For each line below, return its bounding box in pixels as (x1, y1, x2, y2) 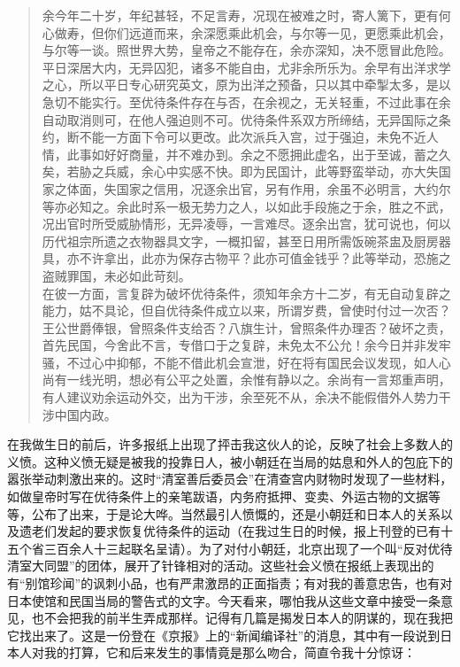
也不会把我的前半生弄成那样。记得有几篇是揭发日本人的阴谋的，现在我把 (31, 609, 453, 627)
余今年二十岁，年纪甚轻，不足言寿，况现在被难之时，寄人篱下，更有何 (42, 6, 451, 24)
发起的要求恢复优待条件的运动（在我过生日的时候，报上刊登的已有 (56, 522, 441, 540)
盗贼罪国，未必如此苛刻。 (42, 266, 191, 284)
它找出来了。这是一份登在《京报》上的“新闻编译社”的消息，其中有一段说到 (7, 625, 441, 644)
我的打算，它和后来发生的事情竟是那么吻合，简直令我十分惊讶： (43, 643, 416, 662)
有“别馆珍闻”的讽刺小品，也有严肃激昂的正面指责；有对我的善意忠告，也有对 (7, 574, 453, 592)
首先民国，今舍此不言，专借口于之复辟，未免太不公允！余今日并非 (42, 336, 426, 354)
